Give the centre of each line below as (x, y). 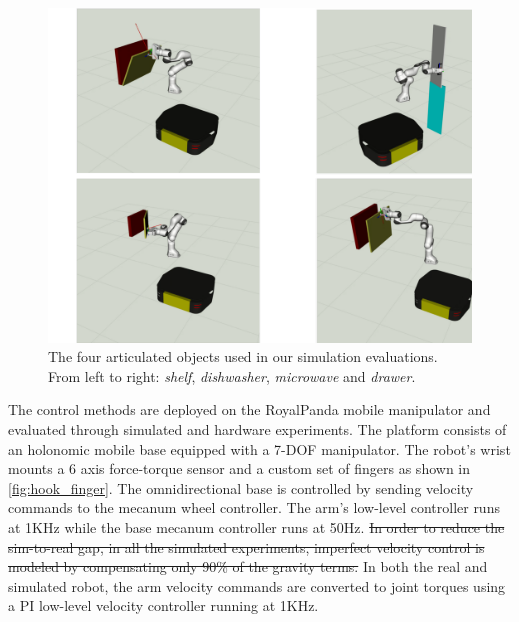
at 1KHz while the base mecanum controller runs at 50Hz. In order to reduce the (256, 526)
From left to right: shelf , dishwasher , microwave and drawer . (232, 375)
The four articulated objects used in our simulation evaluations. (243, 356)
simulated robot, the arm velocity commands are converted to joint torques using (257, 585)
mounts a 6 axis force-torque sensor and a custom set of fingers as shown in (239, 468)
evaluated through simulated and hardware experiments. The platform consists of (257, 428)
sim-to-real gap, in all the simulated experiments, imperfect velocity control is (246, 546)
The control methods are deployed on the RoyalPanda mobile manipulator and (249, 409)
